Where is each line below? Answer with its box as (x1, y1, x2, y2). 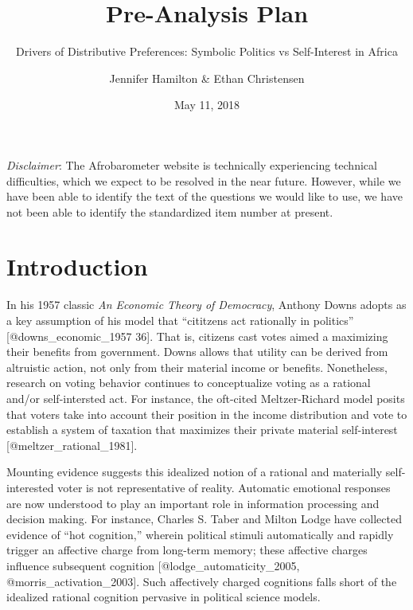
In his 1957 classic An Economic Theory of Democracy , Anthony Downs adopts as (6, 296, 407, 313)
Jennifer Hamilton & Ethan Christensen (109, 69, 305, 86)
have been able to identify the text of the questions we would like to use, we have (6, 188, 403, 205)
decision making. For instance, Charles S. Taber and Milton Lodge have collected (6, 510, 402, 527)
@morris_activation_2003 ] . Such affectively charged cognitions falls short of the (6, 573, 397, 589)
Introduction (6, 250, 148, 283)
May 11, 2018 (173, 96, 240, 113)
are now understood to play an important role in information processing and (6, 495, 380, 511)
